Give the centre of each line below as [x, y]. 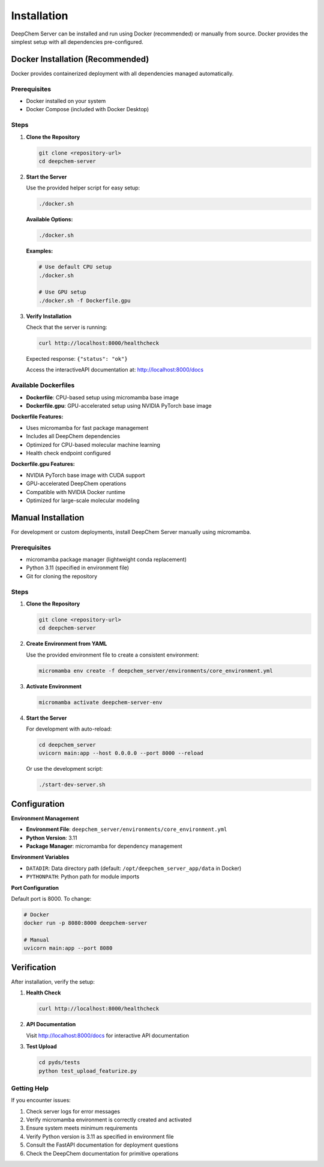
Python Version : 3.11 [52, 838]
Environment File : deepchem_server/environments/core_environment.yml [127, 829]
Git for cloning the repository [62, 576]
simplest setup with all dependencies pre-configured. [77, 41]
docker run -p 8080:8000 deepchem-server [85, 923]
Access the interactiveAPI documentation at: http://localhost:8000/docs [115, 370]
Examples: [40, 251]
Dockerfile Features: [37, 417]
